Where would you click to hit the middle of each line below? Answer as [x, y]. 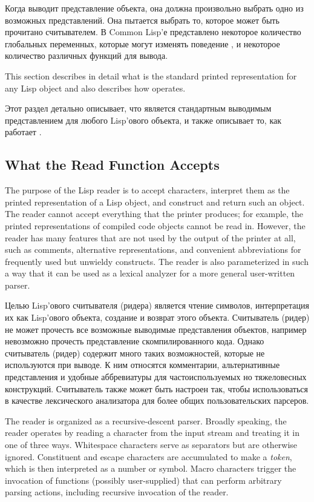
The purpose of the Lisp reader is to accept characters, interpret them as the [147, 190]
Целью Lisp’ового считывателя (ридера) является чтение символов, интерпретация [157, 305]
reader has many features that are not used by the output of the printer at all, [150, 237]
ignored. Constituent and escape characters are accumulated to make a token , [149, 456]
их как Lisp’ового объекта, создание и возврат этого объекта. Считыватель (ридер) [157, 317]
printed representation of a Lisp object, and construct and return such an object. [155, 202]
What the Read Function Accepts [112, 165]
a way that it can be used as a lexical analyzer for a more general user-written [150, 273]
